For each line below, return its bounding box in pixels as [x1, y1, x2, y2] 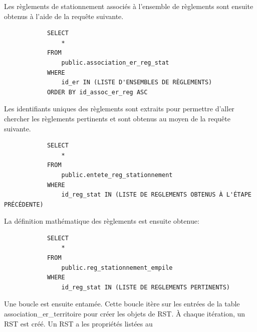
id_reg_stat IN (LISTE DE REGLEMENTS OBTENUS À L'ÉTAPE [61, 191, 251, 199]
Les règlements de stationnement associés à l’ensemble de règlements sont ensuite [4, 1, 253, 11]
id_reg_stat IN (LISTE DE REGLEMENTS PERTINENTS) [61, 283, 230, 291]
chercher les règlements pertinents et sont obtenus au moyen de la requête [4, 113, 231, 123]
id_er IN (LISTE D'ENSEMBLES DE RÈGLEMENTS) [61, 79, 212, 86]
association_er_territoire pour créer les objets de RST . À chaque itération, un [4, 308, 245, 319]
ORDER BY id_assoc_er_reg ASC [47, 88, 148, 96]
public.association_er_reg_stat [61, 59, 169, 66]
